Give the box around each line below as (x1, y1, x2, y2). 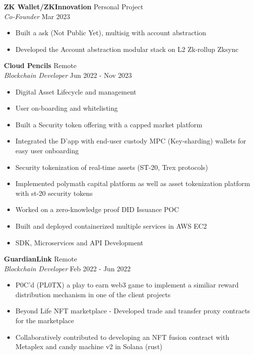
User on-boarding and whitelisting (15, 103, 118, 113)
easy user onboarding (15, 145, 79, 155)
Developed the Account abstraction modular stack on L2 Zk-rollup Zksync (15, 44, 239, 54)
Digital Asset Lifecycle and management (15, 86, 137, 96)
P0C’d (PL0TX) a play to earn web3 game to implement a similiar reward (15, 280, 239, 290)
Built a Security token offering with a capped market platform (15, 119, 203, 129)
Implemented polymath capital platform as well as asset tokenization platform (15, 178, 250, 189)
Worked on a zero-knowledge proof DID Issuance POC (15, 204, 179, 214)
